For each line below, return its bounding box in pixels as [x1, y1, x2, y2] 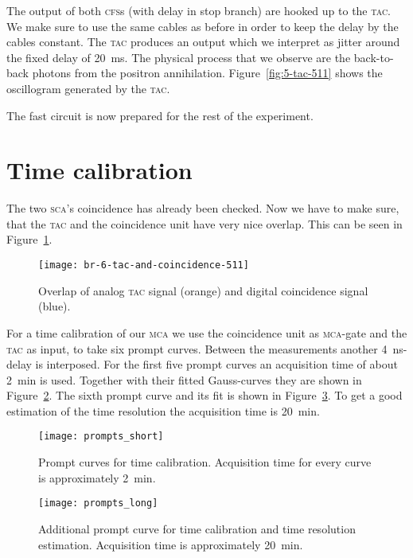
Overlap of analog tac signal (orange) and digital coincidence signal [38, 282, 368, 299]
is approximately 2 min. [38, 469, 156, 486]
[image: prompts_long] [38, 498, 158, 509]
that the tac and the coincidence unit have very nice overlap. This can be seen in [6, 215, 403, 232]
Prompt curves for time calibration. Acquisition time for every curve [38, 454, 372, 470]
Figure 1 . [6, 231, 53, 248]
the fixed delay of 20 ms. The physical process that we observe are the [6, 49, 351, 65]
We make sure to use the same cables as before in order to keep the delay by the [6, 18, 399, 34]
